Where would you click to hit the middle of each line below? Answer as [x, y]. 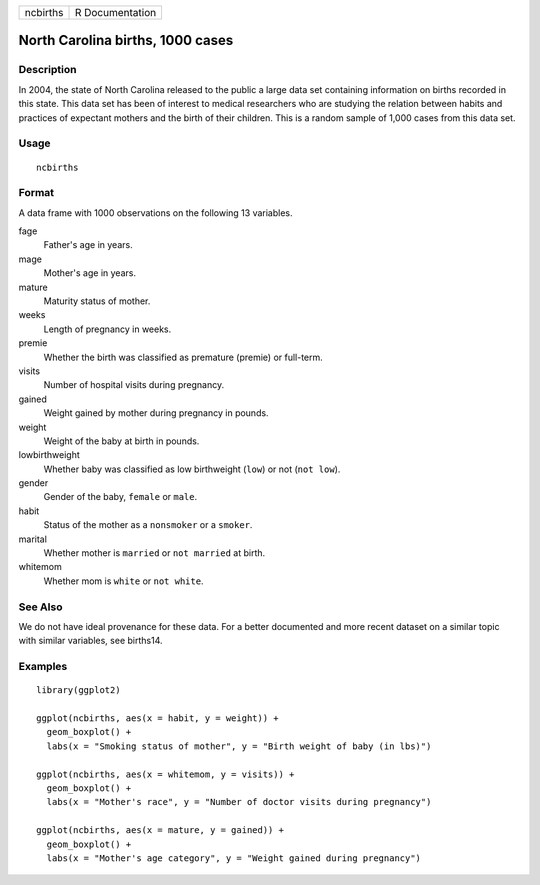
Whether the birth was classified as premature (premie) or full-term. [183, 357]
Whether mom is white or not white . [123, 581]
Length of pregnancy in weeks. [107, 329]
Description [47, 70]
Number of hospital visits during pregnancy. [134, 385]
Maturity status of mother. [97, 301]
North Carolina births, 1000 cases [126, 40]
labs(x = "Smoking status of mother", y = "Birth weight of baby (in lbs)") [239, 746]
